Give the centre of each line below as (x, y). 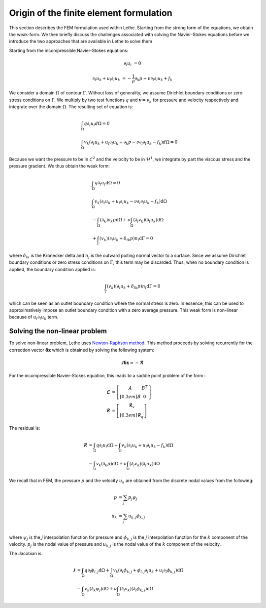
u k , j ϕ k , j (137, 517)
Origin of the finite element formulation (91, 13)
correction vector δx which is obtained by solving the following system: (82, 350)
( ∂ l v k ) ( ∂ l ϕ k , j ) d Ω (136, 589)
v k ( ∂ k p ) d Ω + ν (112, 464)
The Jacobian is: (26, 553)
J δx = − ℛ (133, 363)
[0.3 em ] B (130, 397)
